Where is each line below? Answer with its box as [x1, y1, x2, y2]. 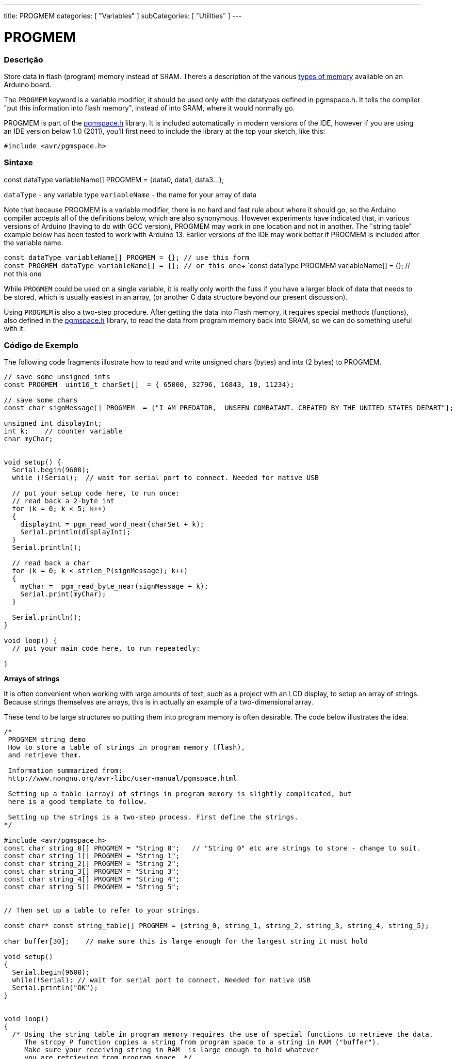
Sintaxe [4, 158, 33, 168]
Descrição [4, 54, 43, 64]
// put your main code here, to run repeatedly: [12, 644, 200, 653]
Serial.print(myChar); [20, 590, 106, 598]
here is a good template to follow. [8, 798, 147, 806]
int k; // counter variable [4, 427, 123, 435]
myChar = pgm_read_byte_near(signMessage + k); [20, 582, 209, 591]
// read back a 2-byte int [12, 497, 114, 505]
